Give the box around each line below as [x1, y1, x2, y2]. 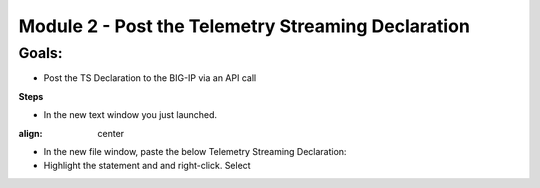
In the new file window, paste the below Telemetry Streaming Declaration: [43, 145, 347, 157]
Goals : [18, 44, 63, 62]
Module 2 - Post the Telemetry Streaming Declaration [18, 15, 470, 37]
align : [18, 127, 43, 139]
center [97, 127, 125, 139]
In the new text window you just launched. [43, 109, 218, 121]
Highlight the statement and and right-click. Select [43, 160, 251, 172]
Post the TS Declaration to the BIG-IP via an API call [43, 72, 257, 84]
